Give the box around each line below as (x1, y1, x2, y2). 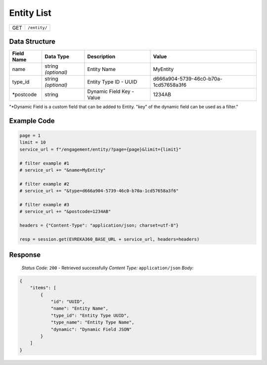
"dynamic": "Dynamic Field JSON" (50, 326, 132, 332)
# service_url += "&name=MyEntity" (19, 167, 106, 173)
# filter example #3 (19, 202, 69, 207)
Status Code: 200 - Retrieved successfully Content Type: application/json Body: (21, 265, 194, 271)
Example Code (9, 117, 55, 125)
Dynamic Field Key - (87, 88, 134, 95)
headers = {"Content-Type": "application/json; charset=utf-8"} (19, 223, 179, 228)
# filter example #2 (19, 181, 69, 187)
